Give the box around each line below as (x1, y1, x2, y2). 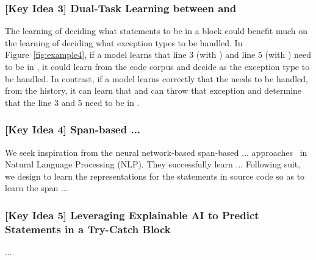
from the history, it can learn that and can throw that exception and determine (5, 84, 302, 97)
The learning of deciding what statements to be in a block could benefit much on (5, 24, 308, 37)
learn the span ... (5, 181, 68, 194)
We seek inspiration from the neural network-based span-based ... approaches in (5, 146, 307, 158)
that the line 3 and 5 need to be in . (5, 96, 140, 108)
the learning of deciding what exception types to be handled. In (5, 36, 243, 49)
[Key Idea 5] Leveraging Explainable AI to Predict (5, 207, 259, 222)
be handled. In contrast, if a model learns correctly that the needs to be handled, (5, 72, 309, 85)
